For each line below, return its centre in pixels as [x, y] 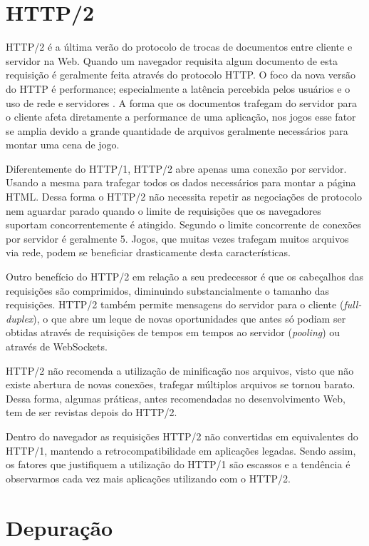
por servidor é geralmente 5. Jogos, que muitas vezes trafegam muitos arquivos [177, 238]
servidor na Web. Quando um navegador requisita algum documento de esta [172, 60]
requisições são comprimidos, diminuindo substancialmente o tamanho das [168, 290]
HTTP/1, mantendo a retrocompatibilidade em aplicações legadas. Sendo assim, [181, 450]
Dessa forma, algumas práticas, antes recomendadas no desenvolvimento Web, [176, 398]
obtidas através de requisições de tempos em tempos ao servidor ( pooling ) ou [173, 332]
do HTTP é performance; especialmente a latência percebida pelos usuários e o [178, 88]
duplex [20, 318]
